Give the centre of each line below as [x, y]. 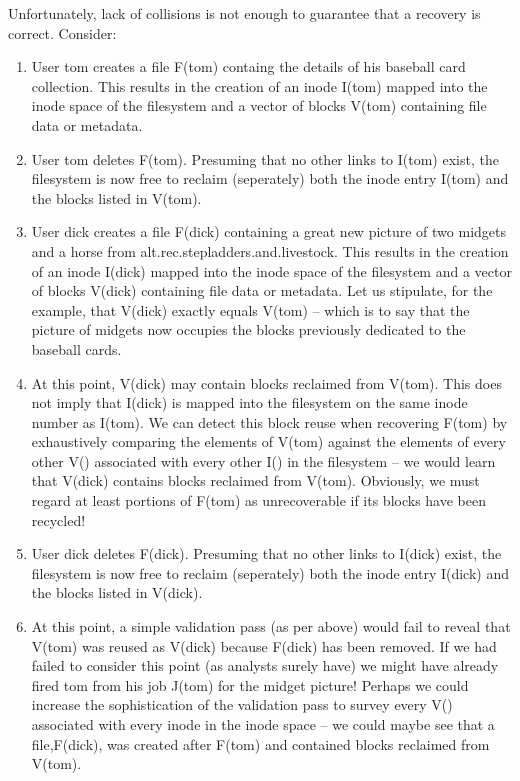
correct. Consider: [62, 32]
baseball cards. [76, 348]
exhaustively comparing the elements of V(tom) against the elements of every [268, 441]
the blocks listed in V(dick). [117, 592]
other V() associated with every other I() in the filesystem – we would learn [263, 460]
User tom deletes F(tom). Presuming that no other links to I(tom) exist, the [265, 158]
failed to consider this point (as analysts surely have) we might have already [265, 665]
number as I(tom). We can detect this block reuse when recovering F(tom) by [269, 421]
